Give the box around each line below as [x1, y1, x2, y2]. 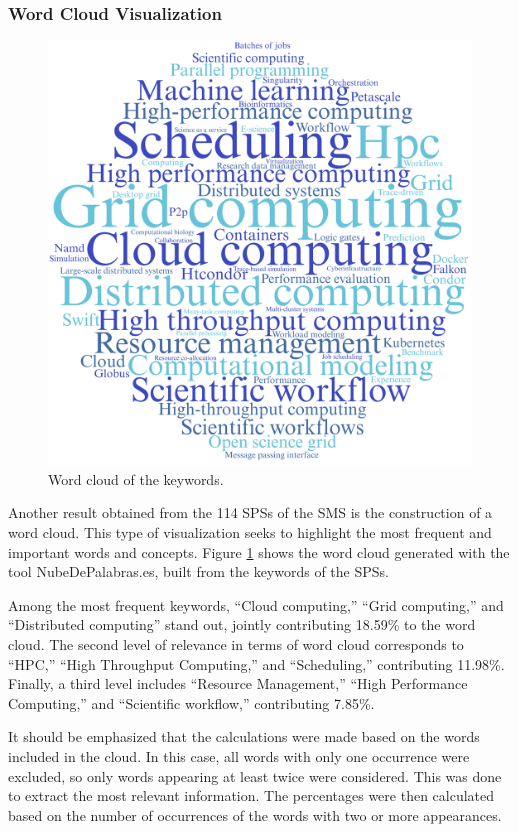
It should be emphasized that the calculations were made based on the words [8, 726, 480, 747]
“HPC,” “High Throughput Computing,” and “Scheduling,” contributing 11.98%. [8, 653, 505, 674]
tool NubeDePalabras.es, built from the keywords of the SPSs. [8, 561, 389, 582]
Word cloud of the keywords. [48, 468, 224, 489]
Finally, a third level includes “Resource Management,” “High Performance [8, 673, 468, 694]
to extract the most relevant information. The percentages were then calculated [8, 785, 495, 806]
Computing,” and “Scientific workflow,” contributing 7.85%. [8, 692, 375, 713]
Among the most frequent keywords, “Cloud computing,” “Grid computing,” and [8, 594, 504, 615]
